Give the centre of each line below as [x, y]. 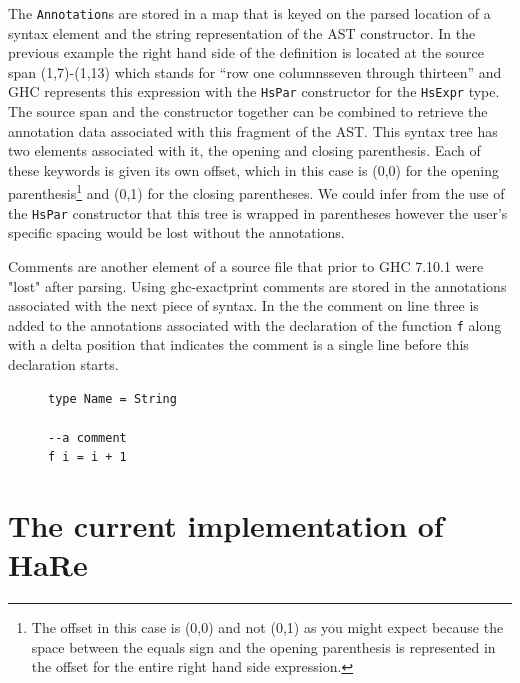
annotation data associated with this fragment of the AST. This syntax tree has [253, 130]
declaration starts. [63, 364]
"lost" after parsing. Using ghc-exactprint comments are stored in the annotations [257, 285]
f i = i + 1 [87, 457]
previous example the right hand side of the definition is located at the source [246, 52]
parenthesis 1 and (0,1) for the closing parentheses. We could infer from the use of [256, 192]
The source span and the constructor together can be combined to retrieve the [248, 111]
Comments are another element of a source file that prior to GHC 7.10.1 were [246, 265]
